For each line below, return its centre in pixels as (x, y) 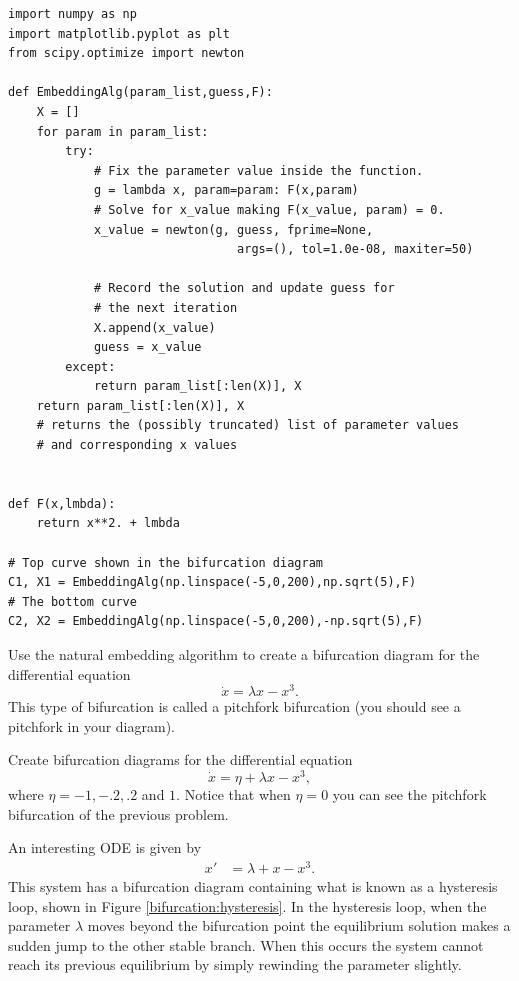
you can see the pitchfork (409, 794)
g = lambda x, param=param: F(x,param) (226, 190)
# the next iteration (165, 307)
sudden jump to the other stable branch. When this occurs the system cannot (246, 944)
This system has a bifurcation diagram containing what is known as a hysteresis (253, 886)
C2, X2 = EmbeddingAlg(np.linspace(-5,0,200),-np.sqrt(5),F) (216, 621)
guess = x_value (147, 347)
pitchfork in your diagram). (91, 725)
